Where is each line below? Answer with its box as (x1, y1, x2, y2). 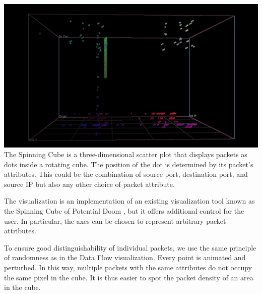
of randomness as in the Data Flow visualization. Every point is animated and (4, 252, 246, 263)
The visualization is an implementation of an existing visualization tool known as (4, 195, 255, 206)
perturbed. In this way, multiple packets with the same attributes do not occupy (4, 262, 252, 273)
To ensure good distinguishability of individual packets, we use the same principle (4, 242, 256, 253)
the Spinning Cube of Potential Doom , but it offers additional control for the (4, 206, 244, 216)
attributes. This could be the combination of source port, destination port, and (4, 169, 248, 179)
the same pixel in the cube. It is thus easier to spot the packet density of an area (4, 272, 253, 282)
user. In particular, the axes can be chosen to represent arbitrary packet (4, 215, 226, 226)
